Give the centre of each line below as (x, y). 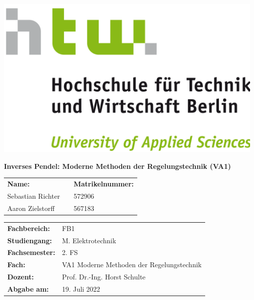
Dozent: (21, 277)
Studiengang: (30, 240)
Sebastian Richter (34, 196)
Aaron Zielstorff (31, 208)
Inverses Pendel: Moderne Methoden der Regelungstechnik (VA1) (117, 166)
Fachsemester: (31, 252)
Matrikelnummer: (104, 184)
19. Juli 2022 (81, 288)
